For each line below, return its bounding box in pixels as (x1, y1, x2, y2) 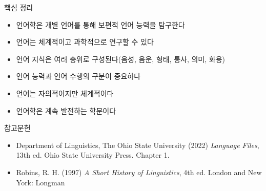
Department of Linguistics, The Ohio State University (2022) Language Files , (16, 139, 259, 150)
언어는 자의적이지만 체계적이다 (16, 88, 114, 98)
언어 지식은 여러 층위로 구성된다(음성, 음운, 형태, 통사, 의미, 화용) (16, 53, 225, 64)
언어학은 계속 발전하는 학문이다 (16, 105, 116, 116)
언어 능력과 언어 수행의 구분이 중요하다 (16, 71, 141, 81)
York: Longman (16, 177, 65, 187)
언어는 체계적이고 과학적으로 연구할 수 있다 (16, 36, 154, 47)
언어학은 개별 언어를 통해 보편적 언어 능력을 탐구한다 (16, 19, 185, 30)
